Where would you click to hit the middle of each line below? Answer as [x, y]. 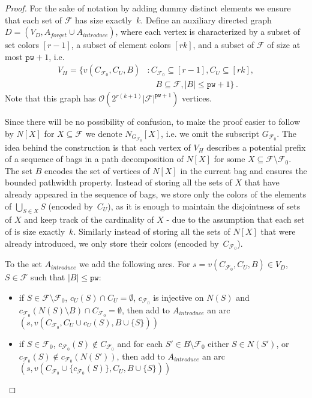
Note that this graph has [50, 98]
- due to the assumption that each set [235, 219]
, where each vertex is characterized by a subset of [208, 32]
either [218, 343]
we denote [104, 134]
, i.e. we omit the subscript [210, 134]
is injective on [178, 297]
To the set [23, 264]
